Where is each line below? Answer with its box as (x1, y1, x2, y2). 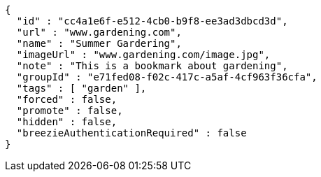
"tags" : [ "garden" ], (16, 83, 147, 94)
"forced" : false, (16, 94, 117, 105)
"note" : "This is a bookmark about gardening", (16, 60, 288, 71)
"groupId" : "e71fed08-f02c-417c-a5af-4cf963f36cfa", (16, 71, 318, 83)
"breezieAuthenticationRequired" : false (16, 127, 247, 139)
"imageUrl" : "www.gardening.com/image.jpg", (16, 49, 271, 60)
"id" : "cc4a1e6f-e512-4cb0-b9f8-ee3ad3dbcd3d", (16, 15, 288, 27)
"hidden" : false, (16, 116, 117, 127)
